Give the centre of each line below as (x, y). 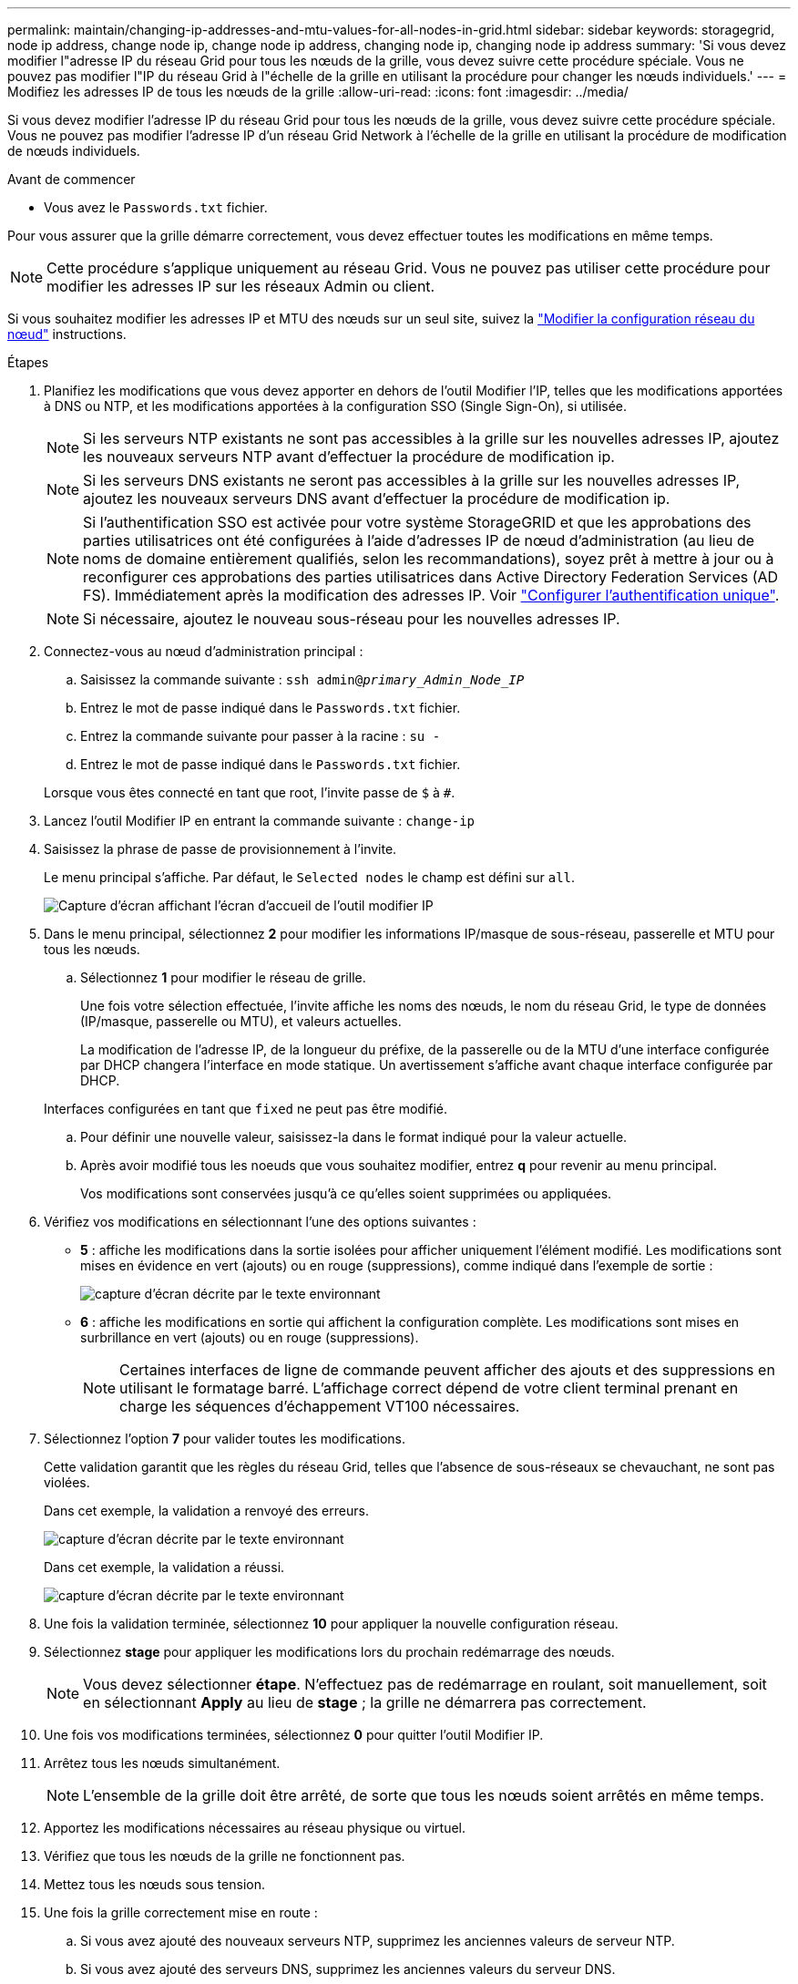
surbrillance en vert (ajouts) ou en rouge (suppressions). (250, 1337)
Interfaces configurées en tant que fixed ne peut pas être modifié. (246, 1109)
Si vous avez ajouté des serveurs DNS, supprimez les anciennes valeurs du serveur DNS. (348, 1969)
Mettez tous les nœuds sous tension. (154, 1884)
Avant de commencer (72, 179)
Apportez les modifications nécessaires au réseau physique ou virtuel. (255, 1828)
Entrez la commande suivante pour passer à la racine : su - (261, 736)
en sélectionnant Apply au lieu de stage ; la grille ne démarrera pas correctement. (365, 1702)
